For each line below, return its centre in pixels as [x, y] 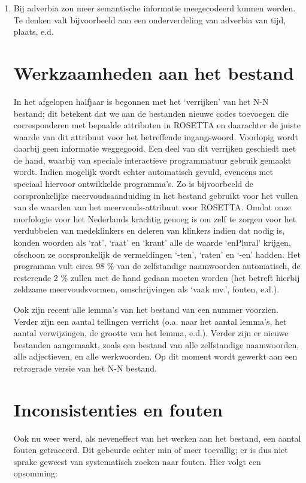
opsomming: [35, 473]
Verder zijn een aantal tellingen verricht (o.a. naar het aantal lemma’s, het [150, 321]
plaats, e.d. [34, 31]
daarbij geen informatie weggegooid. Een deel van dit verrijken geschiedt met [155, 148]
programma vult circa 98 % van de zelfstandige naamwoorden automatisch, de [157, 266]
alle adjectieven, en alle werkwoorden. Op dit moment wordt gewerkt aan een [155, 356]
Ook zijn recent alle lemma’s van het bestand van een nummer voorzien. [146, 309]
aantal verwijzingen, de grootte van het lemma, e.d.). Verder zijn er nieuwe [151, 333]
